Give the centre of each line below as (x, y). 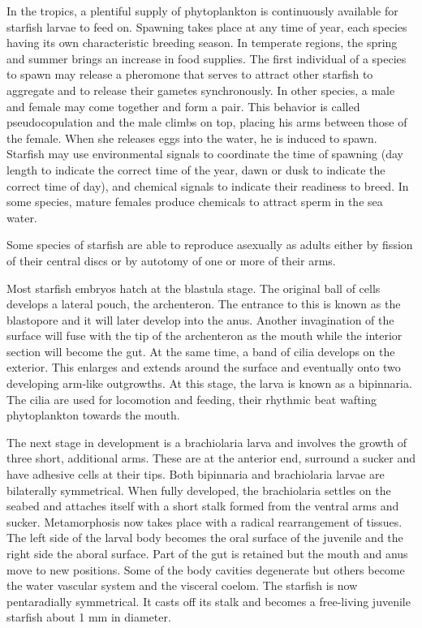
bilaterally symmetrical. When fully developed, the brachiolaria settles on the (199, 490)
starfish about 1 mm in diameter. (89, 617)
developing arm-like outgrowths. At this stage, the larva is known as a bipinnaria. (209, 383)
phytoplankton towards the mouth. (93, 415)
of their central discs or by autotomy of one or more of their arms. (171, 260)
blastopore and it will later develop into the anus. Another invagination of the (200, 319)
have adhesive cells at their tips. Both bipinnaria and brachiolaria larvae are (196, 474)
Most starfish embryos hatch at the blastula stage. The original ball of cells (194, 288)
